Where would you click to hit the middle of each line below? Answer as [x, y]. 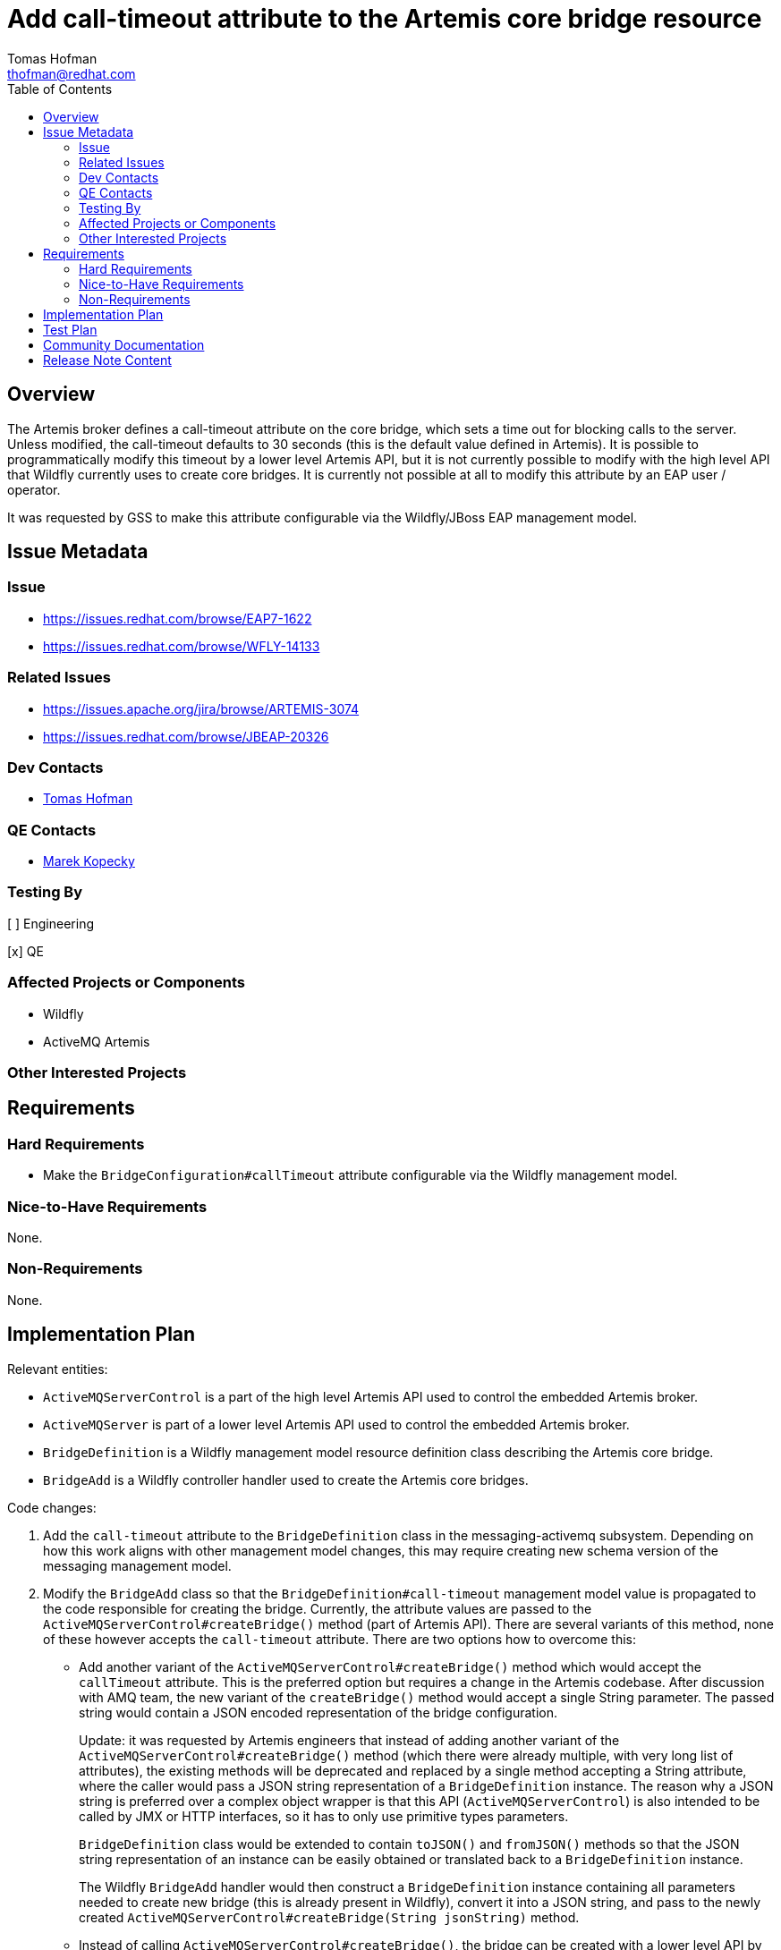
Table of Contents [60, 89]
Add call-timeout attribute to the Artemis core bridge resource [385, 19]
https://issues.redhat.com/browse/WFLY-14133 [182, 646]
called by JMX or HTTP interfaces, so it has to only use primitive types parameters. [324, 1816]
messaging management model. [137, 1565]
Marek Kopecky [89, 861]
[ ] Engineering [51, 923]
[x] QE [25, 951]
